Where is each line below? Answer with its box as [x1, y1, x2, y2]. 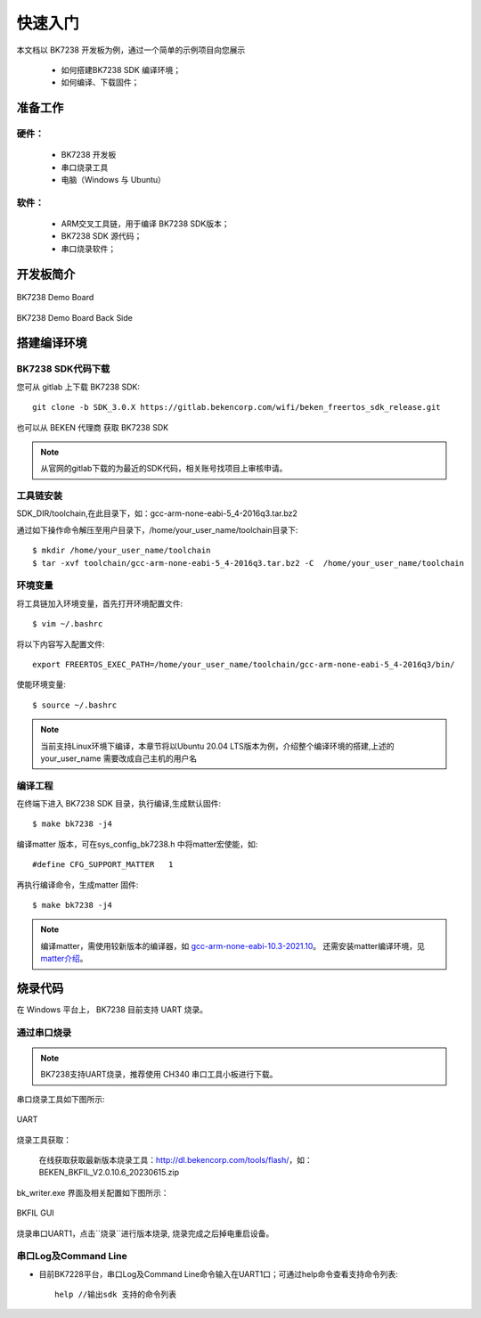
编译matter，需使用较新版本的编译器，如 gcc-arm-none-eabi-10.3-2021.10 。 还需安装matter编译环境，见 [40, 940, 425, 951]
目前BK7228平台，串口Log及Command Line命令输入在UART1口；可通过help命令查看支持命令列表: [38, 1268, 398, 1279]
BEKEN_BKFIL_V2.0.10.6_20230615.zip [38, 1167, 180, 1178]
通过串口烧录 [16, 1026, 72, 1038]
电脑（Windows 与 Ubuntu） [61, 175, 167, 185]
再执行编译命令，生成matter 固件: [16, 879, 139, 890]
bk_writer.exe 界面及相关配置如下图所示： [16, 1187, 169, 1198]
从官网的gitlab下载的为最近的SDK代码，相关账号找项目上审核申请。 [40, 463, 288, 474]
